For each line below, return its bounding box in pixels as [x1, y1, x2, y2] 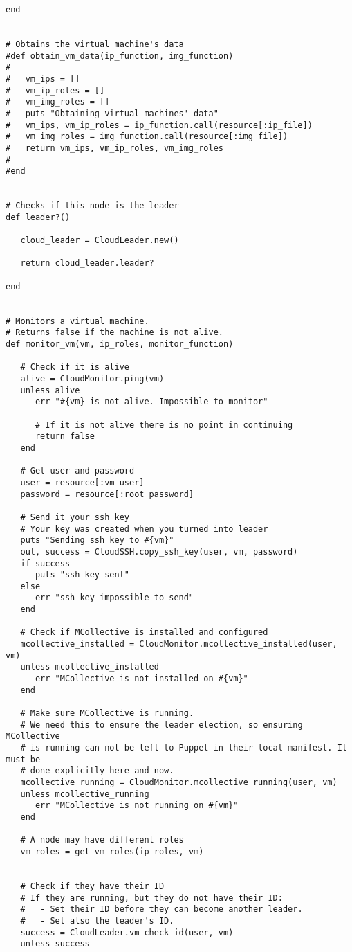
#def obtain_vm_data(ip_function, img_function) [6, 51, 234, 61]
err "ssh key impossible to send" [35, 593, 194, 603]
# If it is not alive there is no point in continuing [35, 420, 293, 430]
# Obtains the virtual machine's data [6, 39, 184, 49]
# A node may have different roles [20, 835, 184, 845]
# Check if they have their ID [20, 881, 165, 891]
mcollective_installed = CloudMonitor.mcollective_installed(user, [20, 639, 337, 649]
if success [20, 558, 71, 568]
